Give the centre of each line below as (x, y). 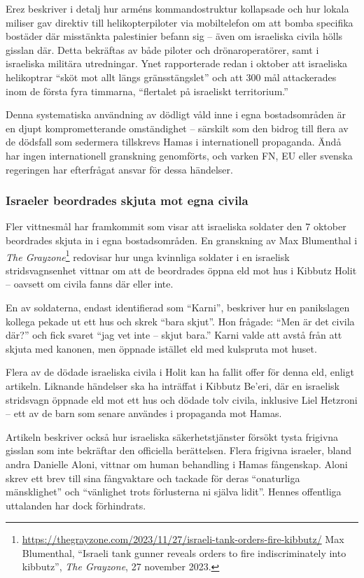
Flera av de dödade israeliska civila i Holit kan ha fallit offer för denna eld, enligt (180, 372)
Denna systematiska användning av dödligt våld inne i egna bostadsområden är (176, 114)
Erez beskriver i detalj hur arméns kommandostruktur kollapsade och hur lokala (177, 8)
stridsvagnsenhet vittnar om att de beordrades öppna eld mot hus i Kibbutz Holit (181, 270)
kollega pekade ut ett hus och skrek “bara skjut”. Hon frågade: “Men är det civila (180, 321)
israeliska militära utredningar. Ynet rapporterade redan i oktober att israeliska (177, 63)
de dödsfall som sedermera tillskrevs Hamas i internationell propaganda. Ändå (174, 142)
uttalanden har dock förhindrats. (76, 505)
